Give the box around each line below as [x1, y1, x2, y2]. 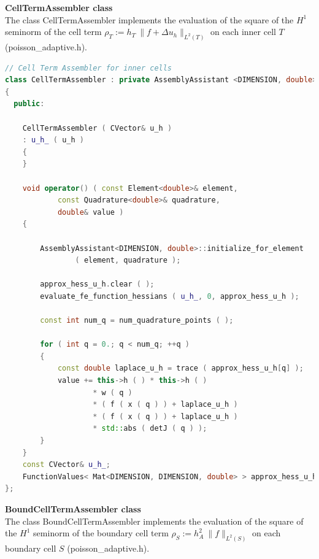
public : [13, 99, 45, 109]
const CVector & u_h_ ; [22, 460, 110, 469]
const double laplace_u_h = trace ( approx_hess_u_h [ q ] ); [57, 364, 304, 373]
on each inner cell [210, 25, 276, 38]
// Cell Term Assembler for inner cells [5, 63, 172, 72]
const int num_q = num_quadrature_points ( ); [40, 316, 234, 325]
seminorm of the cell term [5, 25, 102, 38]
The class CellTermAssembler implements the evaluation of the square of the [5, 13, 294, 26]
